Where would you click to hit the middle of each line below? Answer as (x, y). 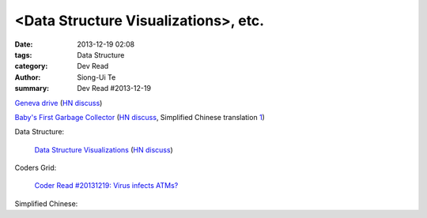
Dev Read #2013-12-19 (114, 88)
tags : (23, 54)
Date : (24, 44)
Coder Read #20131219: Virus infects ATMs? (106, 186)
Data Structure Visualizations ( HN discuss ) (104, 149)
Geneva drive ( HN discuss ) (59, 103)
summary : (32, 88)
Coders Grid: (36, 168)
